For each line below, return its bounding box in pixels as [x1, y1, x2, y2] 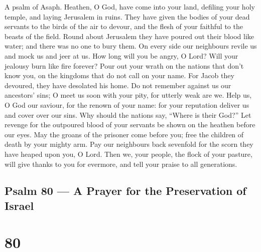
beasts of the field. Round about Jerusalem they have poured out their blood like [5, 31, 254, 41]
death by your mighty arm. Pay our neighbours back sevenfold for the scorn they [5, 139, 253, 149]
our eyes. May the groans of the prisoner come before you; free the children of [5, 129, 244, 139]
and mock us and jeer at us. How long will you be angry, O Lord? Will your [5, 50, 238, 61]
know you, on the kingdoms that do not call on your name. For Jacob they [5, 70, 234, 81]
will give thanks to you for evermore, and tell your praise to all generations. [5, 158, 237, 169]
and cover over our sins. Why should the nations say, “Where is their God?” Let [5, 109, 251, 120]
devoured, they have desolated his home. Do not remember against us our [5, 80, 231, 90]
